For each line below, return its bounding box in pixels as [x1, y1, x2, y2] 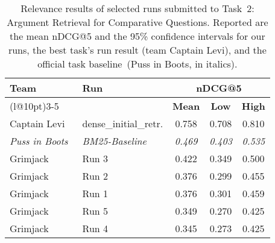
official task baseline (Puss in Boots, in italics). [37, 57, 238, 71]
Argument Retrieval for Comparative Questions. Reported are [7, 15, 268, 29]
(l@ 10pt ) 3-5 [10, 99, 59, 113]
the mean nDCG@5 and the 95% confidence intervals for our [10, 29, 265, 43]
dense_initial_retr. [82, 116, 163, 130]
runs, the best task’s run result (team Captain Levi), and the [8, 43, 267, 57]
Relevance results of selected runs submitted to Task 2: [21, 1, 254, 15]
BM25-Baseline [82, 134, 147, 148]
